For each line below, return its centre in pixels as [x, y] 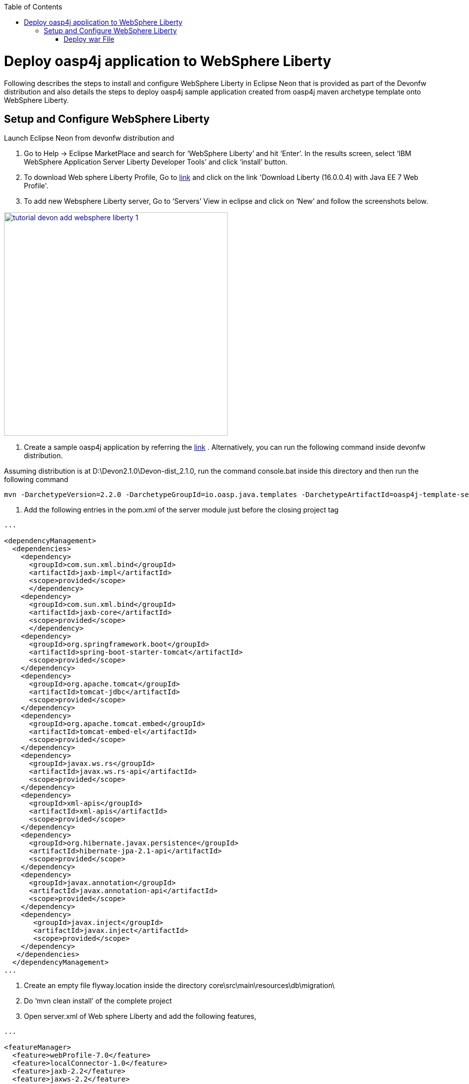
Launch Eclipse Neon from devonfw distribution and [89, 138]
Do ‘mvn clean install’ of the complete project [98, 1001]
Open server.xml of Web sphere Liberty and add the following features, [140, 1016]
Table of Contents [33, 7]
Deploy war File [89, 39]
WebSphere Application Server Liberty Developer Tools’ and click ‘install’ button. [156, 162]
